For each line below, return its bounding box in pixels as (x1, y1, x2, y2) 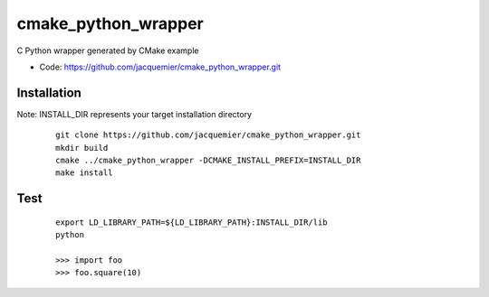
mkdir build (55, 143, 109, 153)
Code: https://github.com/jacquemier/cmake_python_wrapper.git (39, 61, 281, 72)
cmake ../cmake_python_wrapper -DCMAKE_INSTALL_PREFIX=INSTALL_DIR (55, 155, 361, 166)
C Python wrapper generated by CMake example (16, 45, 199, 56)
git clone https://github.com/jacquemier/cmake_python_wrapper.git (55, 130, 361, 140)
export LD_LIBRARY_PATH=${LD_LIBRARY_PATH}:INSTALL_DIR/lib (55, 217, 328, 227)
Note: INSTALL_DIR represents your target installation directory (16, 108, 253, 119)
